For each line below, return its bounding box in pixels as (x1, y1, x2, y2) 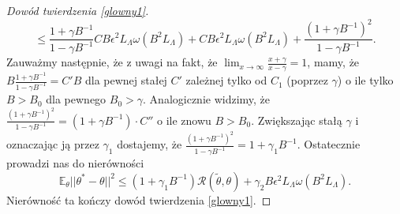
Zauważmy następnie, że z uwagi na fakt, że (6, 54, 218, 70)
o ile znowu (157, 111, 211, 128)
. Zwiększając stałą (251, 111, 342, 128)
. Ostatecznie (297, 136, 361, 152)
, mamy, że (307, 54, 360, 70)
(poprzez (286, 72, 328, 88)
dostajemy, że (117, 136, 182, 152)
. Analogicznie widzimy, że (143, 91, 271, 107)
